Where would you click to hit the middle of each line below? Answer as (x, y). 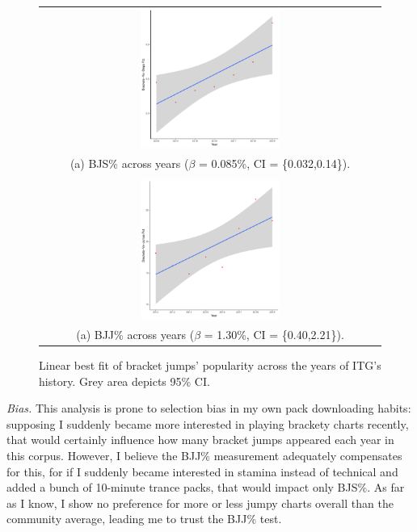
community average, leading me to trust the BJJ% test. (144, 519)
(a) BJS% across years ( (129, 163)
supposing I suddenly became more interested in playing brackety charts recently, (208, 423)
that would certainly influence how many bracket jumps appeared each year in (200, 440)
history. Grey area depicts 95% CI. (124, 381)
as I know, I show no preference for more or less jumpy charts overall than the (200, 503)
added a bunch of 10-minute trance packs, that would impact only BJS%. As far (206, 487)
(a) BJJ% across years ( (135, 334)
